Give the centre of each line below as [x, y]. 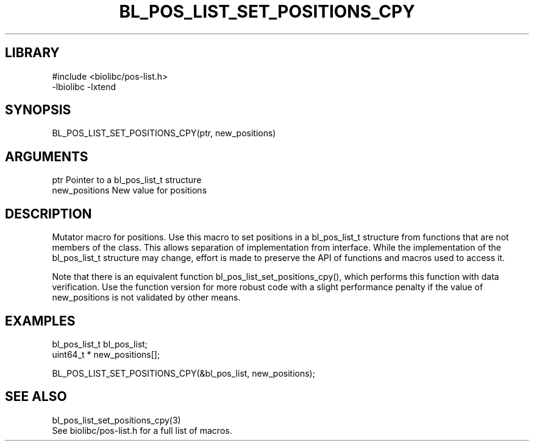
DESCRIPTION [48, 214]
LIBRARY [32, 53]
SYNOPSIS [38, 110]
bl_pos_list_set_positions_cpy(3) [116, 420]
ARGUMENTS [47, 156]
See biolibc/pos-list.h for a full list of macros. [142, 430]
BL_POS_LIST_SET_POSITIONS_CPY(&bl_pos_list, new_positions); [183, 373]
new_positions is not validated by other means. [146, 298]
